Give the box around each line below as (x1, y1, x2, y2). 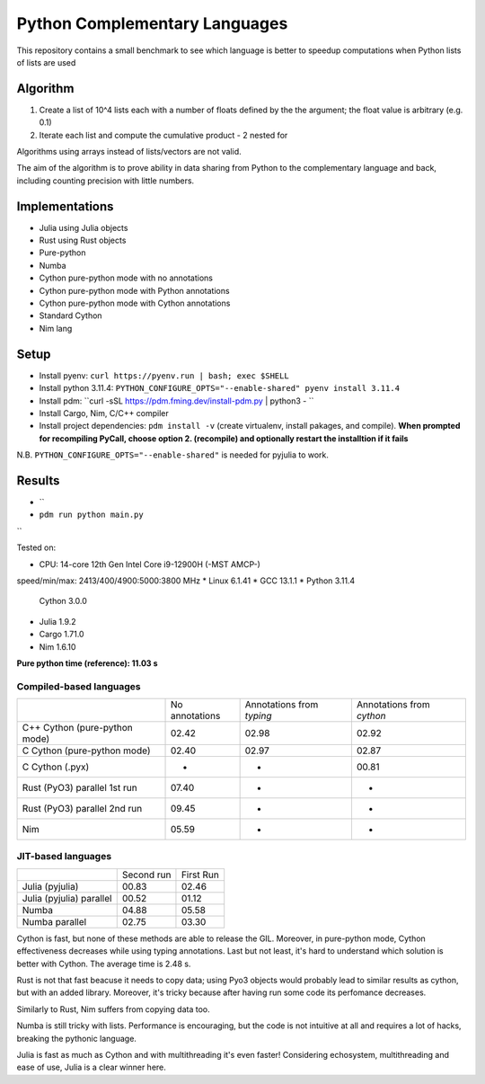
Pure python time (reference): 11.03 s (16, 657, 158, 669)
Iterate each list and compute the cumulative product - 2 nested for (39, 129, 288, 140)
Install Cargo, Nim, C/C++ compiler (39, 407, 170, 418)
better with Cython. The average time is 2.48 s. (16, 958, 191, 969)
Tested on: (16, 542, 57, 553)
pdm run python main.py (39, 510, 144, 520)
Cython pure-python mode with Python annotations (39, 285, 230, 296)
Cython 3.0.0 (39, 596, 87, 607)
